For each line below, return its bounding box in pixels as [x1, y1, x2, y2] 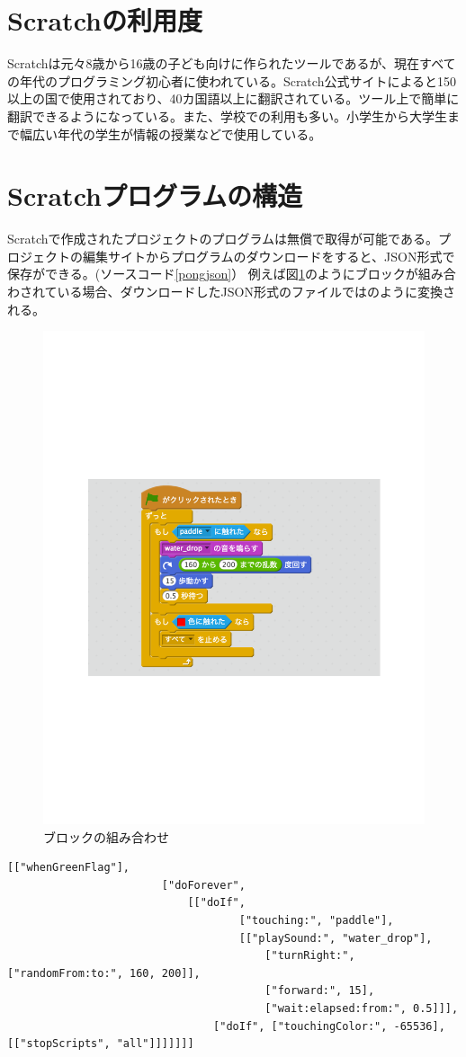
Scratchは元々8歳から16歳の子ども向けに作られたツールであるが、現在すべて [7, 54, 456, 73]
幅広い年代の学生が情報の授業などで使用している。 [19, 124, 322, 143]
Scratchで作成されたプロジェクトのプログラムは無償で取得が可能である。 [7, 229, 438, 248]
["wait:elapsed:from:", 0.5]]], [264, 1002, 459, 1016]
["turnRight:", [264, 949, 355, 963]
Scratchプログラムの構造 [7, 177, 303, 214]
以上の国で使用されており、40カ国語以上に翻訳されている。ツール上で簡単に [7, 89, 460, 108]
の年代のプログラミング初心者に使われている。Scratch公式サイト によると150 [7, 71, 457, 90]
